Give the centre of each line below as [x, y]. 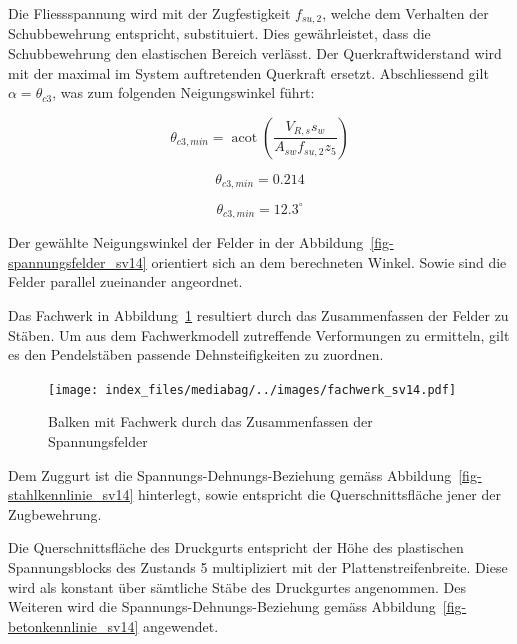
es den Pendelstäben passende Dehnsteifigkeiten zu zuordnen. [196, 354]
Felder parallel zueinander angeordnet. [125, 281]
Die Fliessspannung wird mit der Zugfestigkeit [149, 13]
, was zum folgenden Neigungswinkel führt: [183, 92]
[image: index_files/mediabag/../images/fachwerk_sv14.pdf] [252, 389]
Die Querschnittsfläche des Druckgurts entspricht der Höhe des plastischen [236, 547]
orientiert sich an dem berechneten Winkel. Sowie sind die [329, 261]
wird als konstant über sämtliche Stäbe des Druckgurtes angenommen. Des [237, 586]
